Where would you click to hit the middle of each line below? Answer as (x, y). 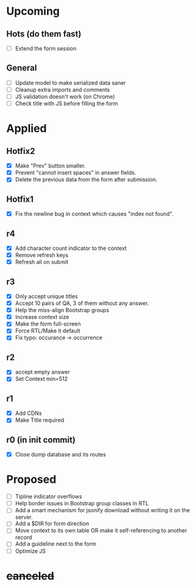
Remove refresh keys (42, 255)
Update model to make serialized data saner (70, 82)
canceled (30, 576)
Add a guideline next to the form (55, 544)
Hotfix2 (21, 151)
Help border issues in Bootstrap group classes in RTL (82, 504)
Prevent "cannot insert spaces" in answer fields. (75, 173)
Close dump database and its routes (61, 455)
